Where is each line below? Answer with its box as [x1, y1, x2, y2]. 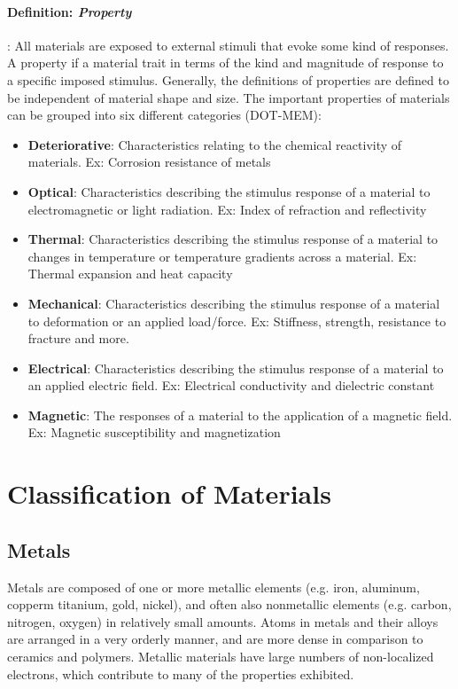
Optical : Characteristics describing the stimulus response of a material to [27, 182, 431, 200]
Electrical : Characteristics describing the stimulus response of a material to [27, 358, 444, 377]
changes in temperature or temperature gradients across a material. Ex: [27, 247, 417, 265]
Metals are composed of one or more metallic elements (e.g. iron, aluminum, [7, 577, 420, 596]
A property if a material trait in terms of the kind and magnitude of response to [7, 53, 444, 72]
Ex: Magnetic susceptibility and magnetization [27, 423, 281, 442]
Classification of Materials [7, 475, 331, 512]
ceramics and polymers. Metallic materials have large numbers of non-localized [7, 647, 434, 666]
